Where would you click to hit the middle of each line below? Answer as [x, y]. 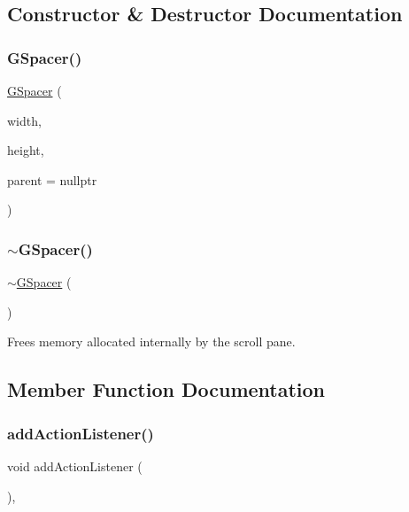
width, [24, 120]
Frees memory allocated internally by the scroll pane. [151, 341]
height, [26, 150]
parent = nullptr [52, 179]
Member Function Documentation [166, 389]
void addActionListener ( [75, 465]
